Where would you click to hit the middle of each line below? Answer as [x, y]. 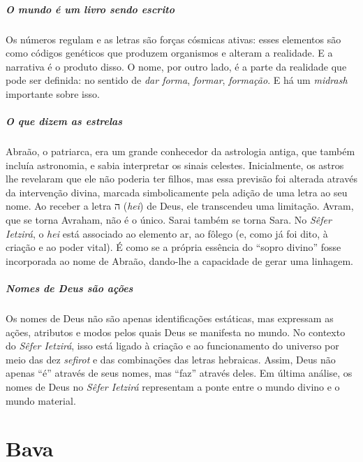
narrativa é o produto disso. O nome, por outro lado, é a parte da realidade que [176, 66]
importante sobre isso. [53, 93]
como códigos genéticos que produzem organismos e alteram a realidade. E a [169, 53]
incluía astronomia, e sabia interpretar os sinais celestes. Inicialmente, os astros [175, 165]
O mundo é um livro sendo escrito [90, 9]
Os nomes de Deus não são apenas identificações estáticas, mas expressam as [170, 318]
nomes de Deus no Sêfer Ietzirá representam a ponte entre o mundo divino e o [173, 386]
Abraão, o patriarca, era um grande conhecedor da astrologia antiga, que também [180, 151]
